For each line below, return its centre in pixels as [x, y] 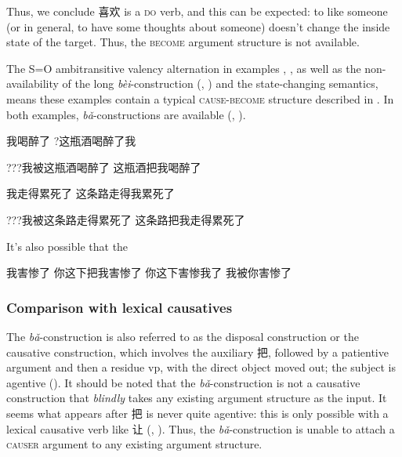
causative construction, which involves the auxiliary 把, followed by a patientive [197, 352]
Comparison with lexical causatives [120, 307]
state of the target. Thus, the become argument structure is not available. [183, 42]
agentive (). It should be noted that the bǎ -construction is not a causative [183, 382]
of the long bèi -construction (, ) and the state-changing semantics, [220, 83]
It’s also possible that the [67, 246]
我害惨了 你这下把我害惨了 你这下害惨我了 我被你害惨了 [149, 272]
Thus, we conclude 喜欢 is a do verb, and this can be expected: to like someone [197, 11]
